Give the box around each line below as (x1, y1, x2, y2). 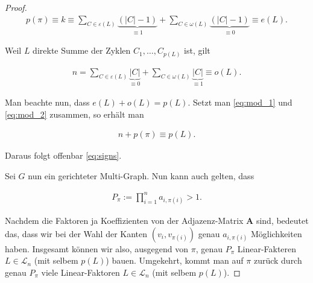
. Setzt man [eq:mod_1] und (188, 96, 292, 109)
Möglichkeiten (250, 227, 302, 240)
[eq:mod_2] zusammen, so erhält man (5, 107, 144, 120)
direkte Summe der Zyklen (33, 44, 131, 57)
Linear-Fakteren (237, 242, 297, 255)
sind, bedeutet (256, 214, 309, 227)
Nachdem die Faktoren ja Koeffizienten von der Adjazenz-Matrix (5, 214, 244, 227)
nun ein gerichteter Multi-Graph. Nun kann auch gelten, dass (28, 169, 255, 182)
